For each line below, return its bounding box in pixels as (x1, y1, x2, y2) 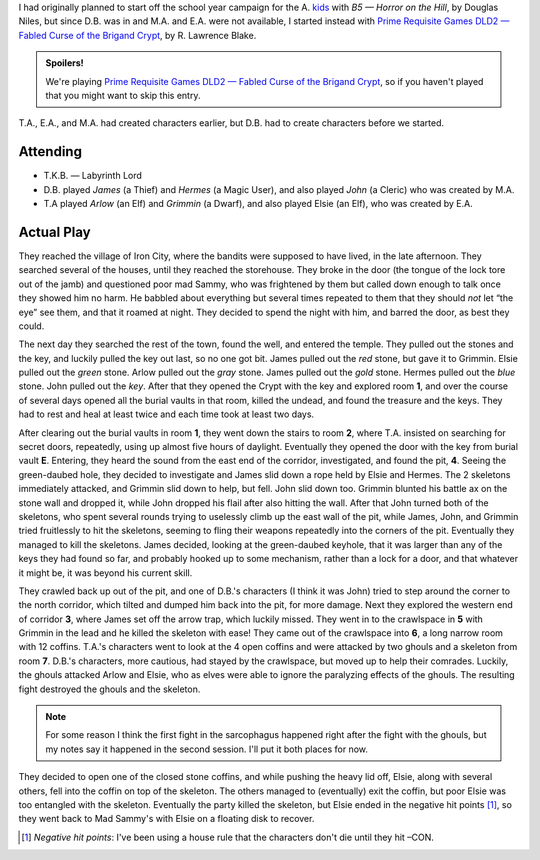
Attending (18, 143, 82, 160)
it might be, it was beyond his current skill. (18, 566, 193, 579)
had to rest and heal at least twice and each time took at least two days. (18, 408, 315, 420)
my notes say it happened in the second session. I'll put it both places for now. (45, 743, 369, 755)
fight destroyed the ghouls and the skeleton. (18, 683, 201, 695)
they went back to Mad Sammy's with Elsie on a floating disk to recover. (18, 813, 315, 825)
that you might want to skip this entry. (45, 89, 201, 101)
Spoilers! (45, 57, 84, 69)
